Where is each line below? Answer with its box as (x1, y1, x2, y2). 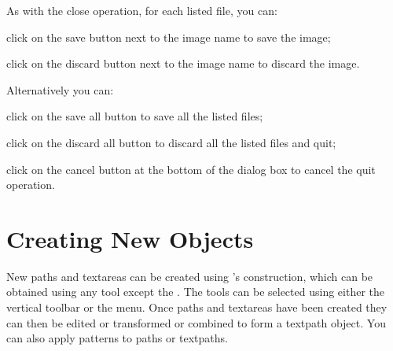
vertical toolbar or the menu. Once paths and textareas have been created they (6, 299, 387, 316)
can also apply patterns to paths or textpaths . (6, 330, 228, 346)
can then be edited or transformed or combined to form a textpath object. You (6, 314, 386, 331)
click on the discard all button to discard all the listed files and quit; (6, 134, 336, 150)
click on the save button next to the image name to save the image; (6, 28, 331, 45)
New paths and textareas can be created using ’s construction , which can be (6, 268, 373, 284)
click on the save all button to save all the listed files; (6, 108, 263, 124)
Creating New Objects (6, 222, 254, 254)
